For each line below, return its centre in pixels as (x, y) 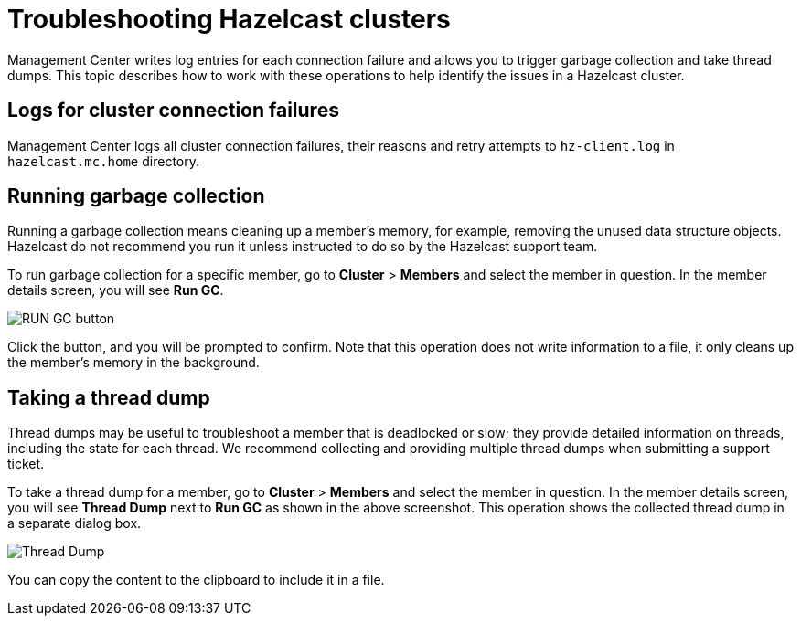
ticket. (26, 464)
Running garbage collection (136, 196)
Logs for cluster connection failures (173, 111)
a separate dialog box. (75, 523)
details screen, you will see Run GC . (116, 290)
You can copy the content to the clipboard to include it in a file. (196, 580)
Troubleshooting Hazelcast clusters (229, 19)
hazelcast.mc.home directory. (104, 161)
